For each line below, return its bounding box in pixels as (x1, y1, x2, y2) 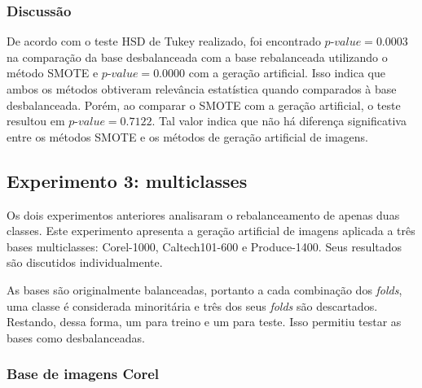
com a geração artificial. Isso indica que (188, 64, 386, 81)
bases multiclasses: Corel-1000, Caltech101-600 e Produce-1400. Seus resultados (7, 238, 402, 255)
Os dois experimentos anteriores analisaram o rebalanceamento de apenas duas (7, 206, 400, 223)
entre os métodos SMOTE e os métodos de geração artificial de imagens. (7, 128, 368, 145)
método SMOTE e (7, 64, 99, 81)
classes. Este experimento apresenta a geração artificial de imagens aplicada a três (7, 222, 415, 239)
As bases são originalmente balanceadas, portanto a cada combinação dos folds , (7, 281, 402, 298)
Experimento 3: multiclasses (7, 168, 248, 193)
